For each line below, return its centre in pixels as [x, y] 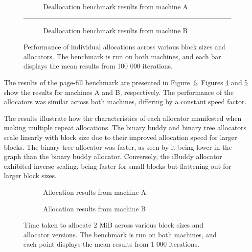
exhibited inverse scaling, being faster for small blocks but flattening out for [118, 166]
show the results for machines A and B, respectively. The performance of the [119, 92]
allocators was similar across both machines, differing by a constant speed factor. [125, 102]
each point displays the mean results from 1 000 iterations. [112, 244]
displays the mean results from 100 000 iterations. [98, 66]
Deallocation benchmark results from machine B [115, 30]
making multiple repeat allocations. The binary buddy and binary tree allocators [125, 127]
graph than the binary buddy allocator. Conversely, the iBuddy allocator [113, 156]
